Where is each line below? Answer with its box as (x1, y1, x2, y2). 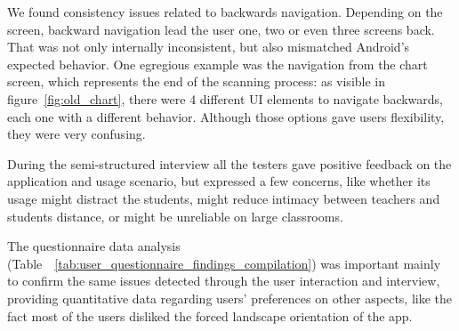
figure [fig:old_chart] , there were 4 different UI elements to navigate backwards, (7, 89, 443, 108)
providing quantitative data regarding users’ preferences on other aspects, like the (7, 288, 453, 307)
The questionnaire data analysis (7, 237, 181, 255)
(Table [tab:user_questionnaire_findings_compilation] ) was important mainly (7, 254, 441, 272)
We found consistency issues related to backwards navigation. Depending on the (7, 3, 443, 20)
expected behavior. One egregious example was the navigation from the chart (7, 54, 428, 73)
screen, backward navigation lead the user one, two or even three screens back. (7, 20, 435, 38)
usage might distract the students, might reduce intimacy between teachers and (7, 189, 440, 207)
